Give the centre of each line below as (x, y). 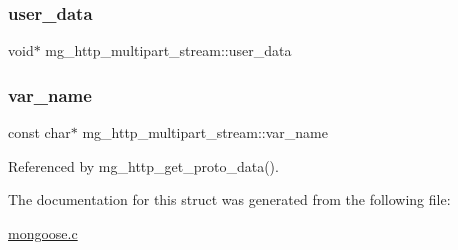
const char (39, 132)
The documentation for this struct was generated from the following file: (229, 199)
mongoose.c (43, 232)
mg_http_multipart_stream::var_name (205, 132)
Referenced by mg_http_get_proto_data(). (143, 165)
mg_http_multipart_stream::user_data (168, 50)
